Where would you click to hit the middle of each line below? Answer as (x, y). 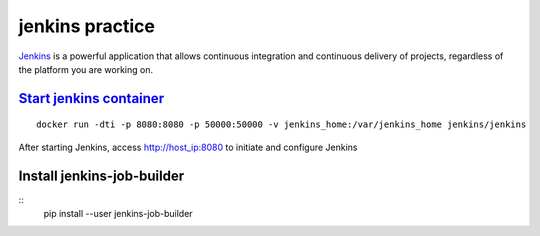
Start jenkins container (91, 98)
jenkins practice (86, 26)
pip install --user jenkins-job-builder (118, 214)
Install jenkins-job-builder (101, 175)
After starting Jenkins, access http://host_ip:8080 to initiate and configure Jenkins (188, 147)
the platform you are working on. (86, 69)
